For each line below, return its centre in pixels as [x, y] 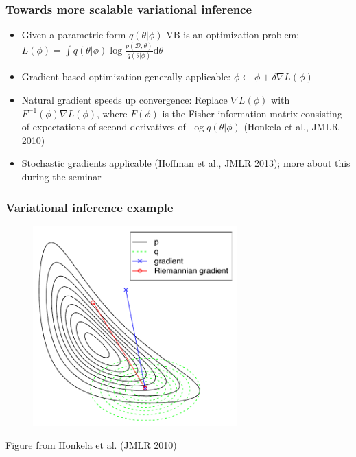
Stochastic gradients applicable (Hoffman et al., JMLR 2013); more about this [186, 163]
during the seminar [61, 176]
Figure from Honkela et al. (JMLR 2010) [91, 445]
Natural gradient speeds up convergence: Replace [124, 100]
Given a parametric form [74, 35]
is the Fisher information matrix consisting [252, 113]
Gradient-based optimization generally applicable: [126, 77]
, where [112, 113]
